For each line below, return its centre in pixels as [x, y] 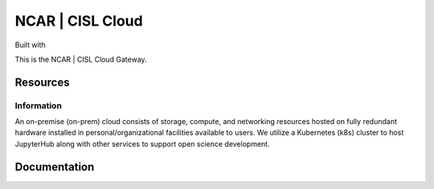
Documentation [55, 167]
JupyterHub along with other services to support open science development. [142, 143]
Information [38, 106]
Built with [30, 45]
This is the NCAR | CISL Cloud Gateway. [81, 59]
